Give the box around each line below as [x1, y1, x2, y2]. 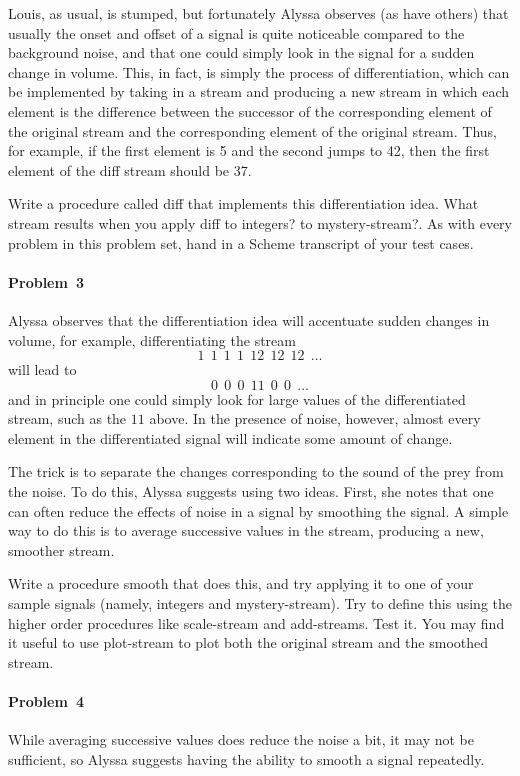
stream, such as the [8, 408, 127, 429]
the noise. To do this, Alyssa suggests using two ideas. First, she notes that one [8, 481, 494, 502]
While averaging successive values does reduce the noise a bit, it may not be [8, 729, 474, 750]
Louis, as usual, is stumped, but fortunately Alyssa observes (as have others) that [8, 3, 509, 23]
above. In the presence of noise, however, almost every [149, 408, 481, 429]
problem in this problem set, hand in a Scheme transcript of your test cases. [8, 232, 474, 253]
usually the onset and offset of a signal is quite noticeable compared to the [8, 22, 465, 43]
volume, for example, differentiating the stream [8, 329, 296, 350]
